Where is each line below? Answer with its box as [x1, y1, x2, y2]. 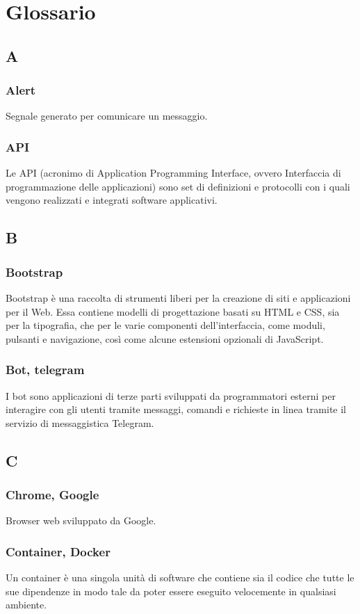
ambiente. [6, 597, 47, 612]
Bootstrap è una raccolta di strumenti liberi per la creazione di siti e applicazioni [6, 290, 351, 305]
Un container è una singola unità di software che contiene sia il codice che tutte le [6, 570, 354, 585]
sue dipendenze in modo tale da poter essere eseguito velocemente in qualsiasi [6, 583, 336, 598]
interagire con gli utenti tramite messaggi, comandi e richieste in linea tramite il [6, 402, 346, 417]
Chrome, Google [6, 486, 99, 503]
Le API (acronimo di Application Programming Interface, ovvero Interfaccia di [6, 165, 341, 180]
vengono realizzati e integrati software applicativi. [6, 193, 218, 207]
